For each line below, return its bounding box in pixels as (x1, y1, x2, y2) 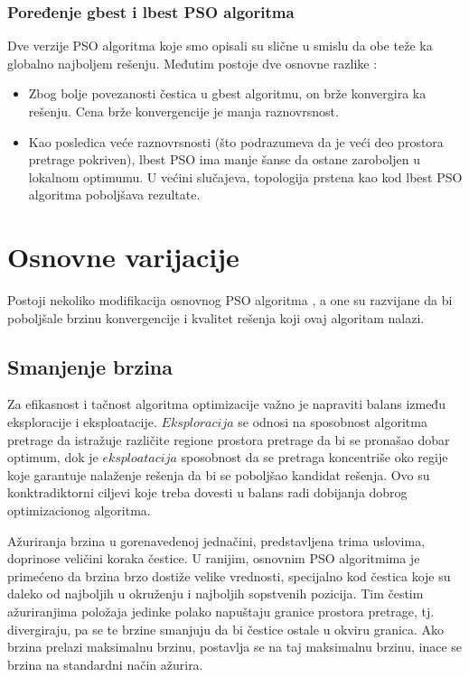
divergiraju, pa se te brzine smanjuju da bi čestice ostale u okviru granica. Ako (7, 619, 445, 638)
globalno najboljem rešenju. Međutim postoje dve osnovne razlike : (7, 53, 378, 72)
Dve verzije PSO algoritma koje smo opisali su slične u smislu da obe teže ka (7, 36, 433, 55)
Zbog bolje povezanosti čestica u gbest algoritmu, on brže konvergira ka (28, 84, 427, 103)
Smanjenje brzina (7, 352, 173, 380)
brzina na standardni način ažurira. (7, 654, 203, 673)
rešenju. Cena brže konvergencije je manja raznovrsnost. (28, 102, 339, 120)
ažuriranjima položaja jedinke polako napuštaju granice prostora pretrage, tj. (7, 602, 435, 621)
